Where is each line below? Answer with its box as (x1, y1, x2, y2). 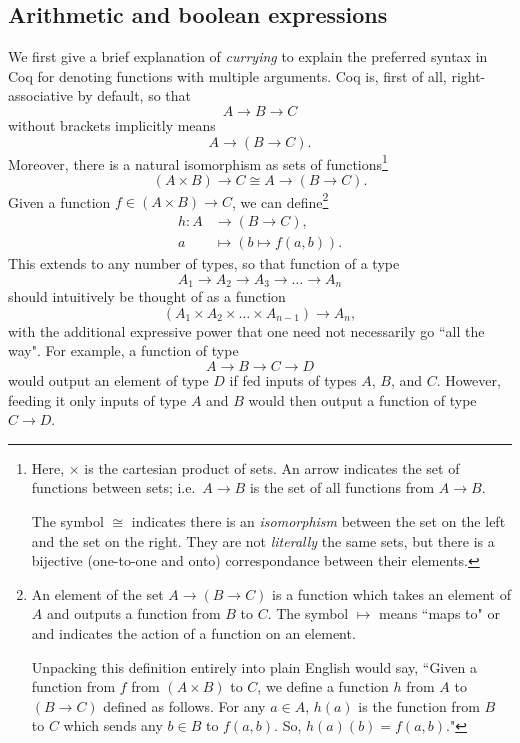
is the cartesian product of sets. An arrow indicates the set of (84, 457, 460, 478)
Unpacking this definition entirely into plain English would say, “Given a (31, 656, 477, 677)
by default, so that (77, 85, 192, 106)
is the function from (358, 695, 480, 716)
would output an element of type (8, 369, 209, 390)
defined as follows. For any (103, 695, 266, 716)
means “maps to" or (378, 603, 500, 624)
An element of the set (31, 583, 164, 604)
